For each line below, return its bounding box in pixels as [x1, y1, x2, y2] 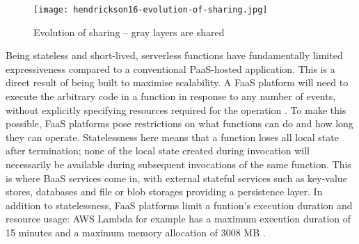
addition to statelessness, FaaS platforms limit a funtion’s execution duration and [6, 197, 353, 212]
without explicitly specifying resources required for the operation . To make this [6, 102, 346, 117]
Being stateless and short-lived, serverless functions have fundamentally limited [6, 48, 343, 63]
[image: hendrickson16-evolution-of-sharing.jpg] [33, 5, 268, 15]
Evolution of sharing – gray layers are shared [33, 24, 225, 39]
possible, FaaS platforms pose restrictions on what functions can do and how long [6, 116, 353, 131]
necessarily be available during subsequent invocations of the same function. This [6, 157, 351, 171]
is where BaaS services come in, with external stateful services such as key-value [6, 170, 347, 185]
